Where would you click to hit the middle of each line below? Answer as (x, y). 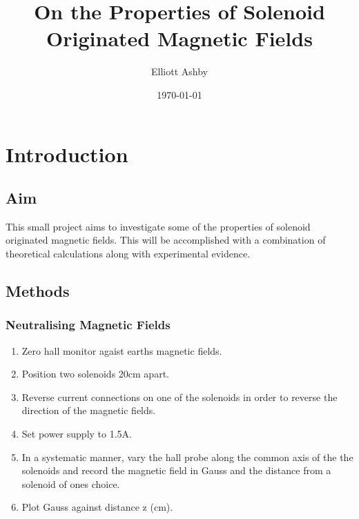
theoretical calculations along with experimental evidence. (128, 254)
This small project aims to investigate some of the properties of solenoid (158, 226)
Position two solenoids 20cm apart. (95, 374)
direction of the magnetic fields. (89, 410)
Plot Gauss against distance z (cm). (97, 507)
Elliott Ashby (179, 71)
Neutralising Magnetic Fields (88, 325)
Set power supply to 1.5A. (77, 434)
